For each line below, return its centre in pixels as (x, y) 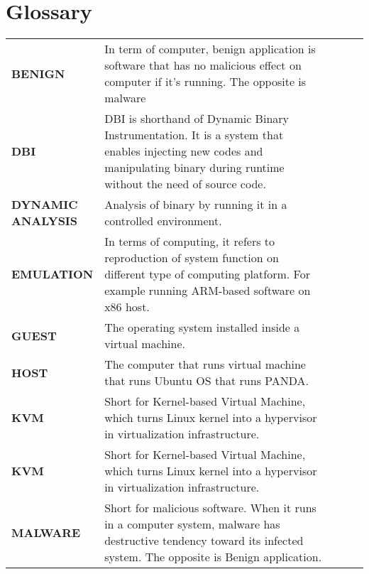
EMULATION (53, 274)
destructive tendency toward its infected (204, 541)
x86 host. (127, 307)
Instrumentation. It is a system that (194, 135)
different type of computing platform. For (207, 274)
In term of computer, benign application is (210, 49)
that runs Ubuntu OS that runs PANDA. (207, 381)
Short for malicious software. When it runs (210, 508)
